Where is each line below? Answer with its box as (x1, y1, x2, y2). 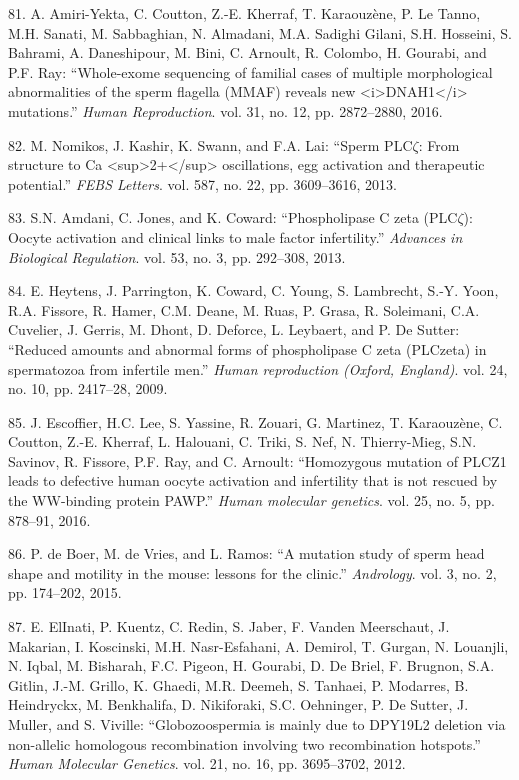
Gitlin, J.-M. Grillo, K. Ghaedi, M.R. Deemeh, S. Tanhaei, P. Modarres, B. (8, 674, 469, 695)
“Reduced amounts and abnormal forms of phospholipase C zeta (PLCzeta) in (8, 338, 487, 359)
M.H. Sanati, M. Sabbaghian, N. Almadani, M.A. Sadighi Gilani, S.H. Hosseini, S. (8, 22, 512, 43)
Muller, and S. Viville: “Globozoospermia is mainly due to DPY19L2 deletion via (8, 714, 506, 734)
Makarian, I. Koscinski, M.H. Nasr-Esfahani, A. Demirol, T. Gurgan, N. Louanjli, (8, 635, 509, 656)
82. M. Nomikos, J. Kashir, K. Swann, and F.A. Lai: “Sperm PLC (8, 134, 413, 155)
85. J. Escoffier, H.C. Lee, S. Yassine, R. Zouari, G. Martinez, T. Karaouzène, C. (8, 411, 503, 432)
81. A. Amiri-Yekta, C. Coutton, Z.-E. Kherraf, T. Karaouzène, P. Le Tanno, (8, 3, 481, 23)
